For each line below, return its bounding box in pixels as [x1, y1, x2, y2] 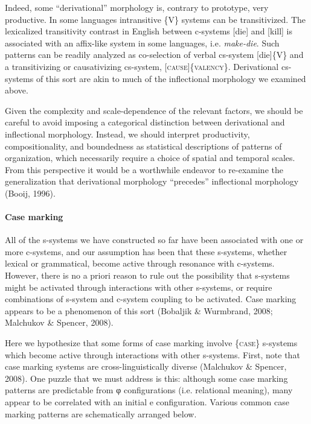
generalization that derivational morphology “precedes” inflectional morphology [5, 175, 299, 188]
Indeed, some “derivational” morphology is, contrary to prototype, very [5, 1, 269, 13]
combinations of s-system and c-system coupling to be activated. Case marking [5, 293, 297, 305]
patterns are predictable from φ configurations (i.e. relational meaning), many [5, 384, 293, 396]
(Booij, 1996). [5, 186, 56, 199]
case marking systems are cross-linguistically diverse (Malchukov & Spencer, [5, 360, 287, 373]
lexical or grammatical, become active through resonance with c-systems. [5, 257, 275, 270]
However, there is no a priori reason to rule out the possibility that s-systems [5, 269, 290, 282]
